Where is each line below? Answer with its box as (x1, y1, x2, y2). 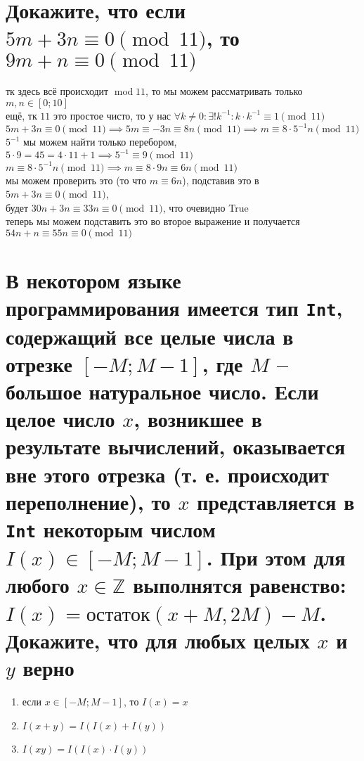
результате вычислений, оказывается (6, 432, 346, 461)
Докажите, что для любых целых (6, 625, 310, 654)
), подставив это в (182, 172, 259, 187)
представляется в (197, 487, 355, 516)
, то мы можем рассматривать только (145, 84, 303, 98)
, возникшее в (134, 404, 262, 433)
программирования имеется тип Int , (6, 293, 343, 322)
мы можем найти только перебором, (22, 134, 177, 148)
